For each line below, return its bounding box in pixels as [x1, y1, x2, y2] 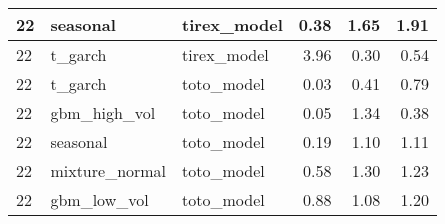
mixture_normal [50, 159, 167, 182]
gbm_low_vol [50, 188, 149, 211]
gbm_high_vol [50, 101, 156, 124]
